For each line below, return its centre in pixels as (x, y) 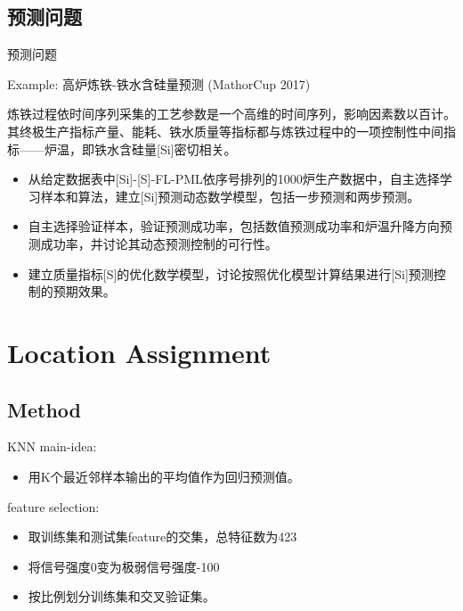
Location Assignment (139, 352)
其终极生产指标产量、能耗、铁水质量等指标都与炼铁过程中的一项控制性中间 (225, 131)
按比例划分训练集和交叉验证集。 (122, 596)
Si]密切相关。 (198, 149)
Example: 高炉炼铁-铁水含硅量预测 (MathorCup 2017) (159, 83)
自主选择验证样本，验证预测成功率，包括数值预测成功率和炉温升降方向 (234, 226)
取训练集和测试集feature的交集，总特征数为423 (162, 537)
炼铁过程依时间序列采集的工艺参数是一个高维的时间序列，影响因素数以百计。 (231, 114)
